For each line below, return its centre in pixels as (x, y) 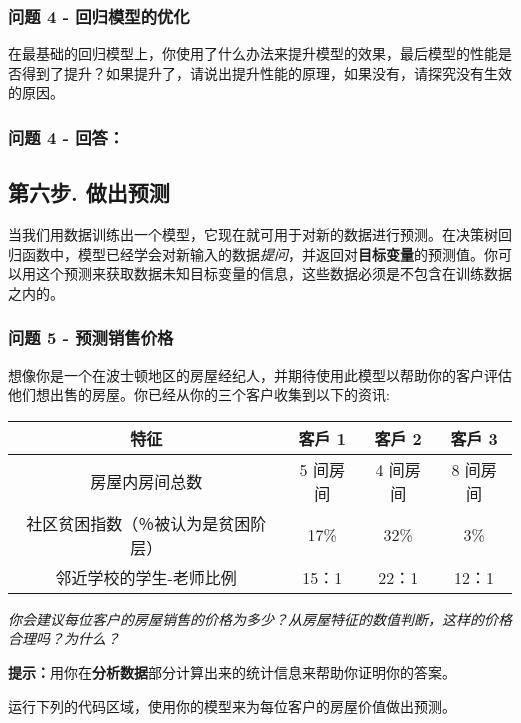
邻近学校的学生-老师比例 (146, 577)
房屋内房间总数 (146, 481)
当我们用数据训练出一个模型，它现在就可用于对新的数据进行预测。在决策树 (253, 234)
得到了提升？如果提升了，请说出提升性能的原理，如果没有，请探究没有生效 (266, 72)
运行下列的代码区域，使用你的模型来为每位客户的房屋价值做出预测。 (232, 705)
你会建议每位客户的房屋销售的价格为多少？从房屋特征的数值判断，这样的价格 (260, 618)
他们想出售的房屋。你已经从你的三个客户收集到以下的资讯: (199, 394)
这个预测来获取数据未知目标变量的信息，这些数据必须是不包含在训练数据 (273, 273)
